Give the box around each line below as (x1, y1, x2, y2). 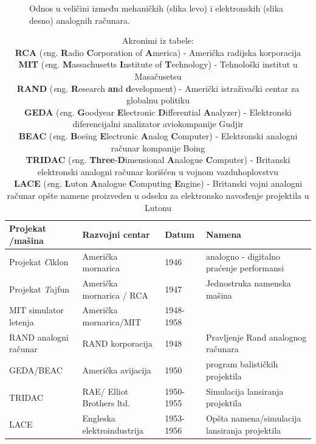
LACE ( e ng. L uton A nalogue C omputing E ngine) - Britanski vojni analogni (13, 177, 303, 190)
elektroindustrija (82, 423, 143, 436)
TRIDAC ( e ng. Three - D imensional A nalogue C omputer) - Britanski (26, 153, 290, 166)
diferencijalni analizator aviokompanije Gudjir (72, 117, 244, 130)
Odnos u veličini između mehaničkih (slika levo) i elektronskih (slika (29, 2, 284, 14)
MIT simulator (9, 304, 64, 316)
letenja (9, 316, 34, 328)
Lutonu (144, 201, 172, 213)
